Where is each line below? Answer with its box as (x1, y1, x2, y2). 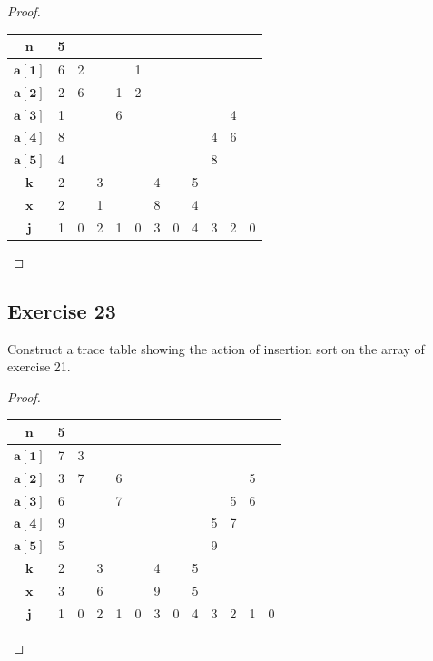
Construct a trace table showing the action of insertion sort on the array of (7, 339, 425, 358)
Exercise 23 (7, 296, 116, 324)
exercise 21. (7, 357, 71, 376)
